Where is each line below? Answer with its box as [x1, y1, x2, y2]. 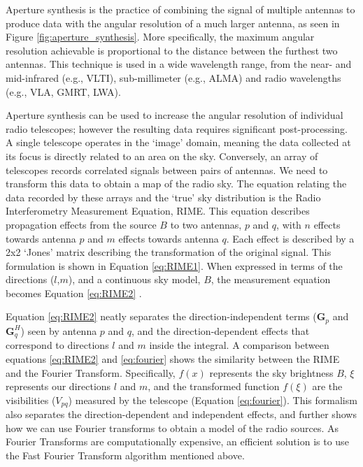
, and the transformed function [148, 379, 280, 394]
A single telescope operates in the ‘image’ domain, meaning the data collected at [6, 135, 351, 150]
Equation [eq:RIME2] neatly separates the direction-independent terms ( [6, 309, 317, 324]
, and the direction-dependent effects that [131, 323, 310, 338]
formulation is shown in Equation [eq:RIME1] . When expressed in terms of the [6, 258, 343, 273]
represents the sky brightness [209, 365, 334, 380]
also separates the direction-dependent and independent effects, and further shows [6, 407, 357, 422]
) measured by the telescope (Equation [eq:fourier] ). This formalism [68, 392, 357, 407]
